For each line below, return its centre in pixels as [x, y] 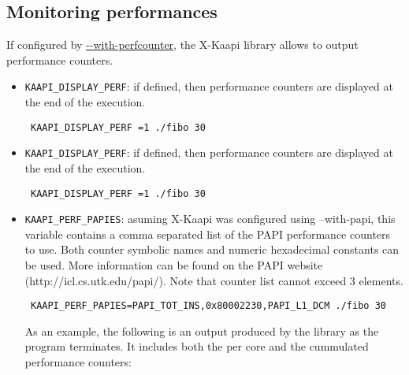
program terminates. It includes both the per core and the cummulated [197, 346]
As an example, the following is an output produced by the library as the [202, 330]
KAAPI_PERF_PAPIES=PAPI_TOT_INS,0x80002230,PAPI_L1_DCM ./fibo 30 [208, 306]
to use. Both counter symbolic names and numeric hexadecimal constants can [212, 249]
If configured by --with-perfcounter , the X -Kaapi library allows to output [182, 45]
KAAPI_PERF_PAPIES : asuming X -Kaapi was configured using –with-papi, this [210, 219]
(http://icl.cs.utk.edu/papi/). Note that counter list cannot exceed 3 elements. [214, 280]
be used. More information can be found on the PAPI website [174, 265]
